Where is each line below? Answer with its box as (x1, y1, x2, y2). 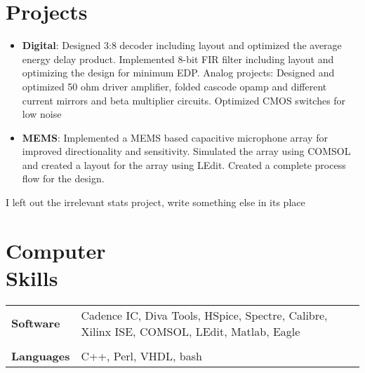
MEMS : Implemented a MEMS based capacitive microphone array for (22, 130, 328, 144)
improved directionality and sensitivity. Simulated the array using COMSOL (22, 144, 351, 158)
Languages (11, 347, 70, 364)
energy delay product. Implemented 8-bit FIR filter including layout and (22, 51, 334, 66)
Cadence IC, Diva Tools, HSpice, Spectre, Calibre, (81, 306, 328, 323)
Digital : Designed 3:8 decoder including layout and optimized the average (22, 38, 342, 53)
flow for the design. (22, 171, 105, 186)
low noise (22, 107, 62, 121)
